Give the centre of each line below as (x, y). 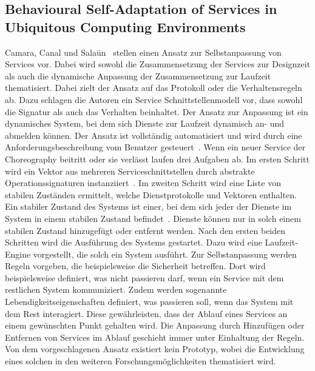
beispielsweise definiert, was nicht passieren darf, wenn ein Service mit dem (144, 277)
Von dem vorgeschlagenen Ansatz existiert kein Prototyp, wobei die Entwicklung (155, 349)
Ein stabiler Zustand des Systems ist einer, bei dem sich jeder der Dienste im (148, 206)
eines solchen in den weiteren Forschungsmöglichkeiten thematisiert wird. (141, 361)
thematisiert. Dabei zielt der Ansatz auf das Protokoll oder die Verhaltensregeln (154, 88)
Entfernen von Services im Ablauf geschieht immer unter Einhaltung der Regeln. (155, 337)
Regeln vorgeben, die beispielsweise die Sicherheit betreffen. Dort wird (135, 266)
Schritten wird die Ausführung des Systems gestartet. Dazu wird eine (134, 242)
